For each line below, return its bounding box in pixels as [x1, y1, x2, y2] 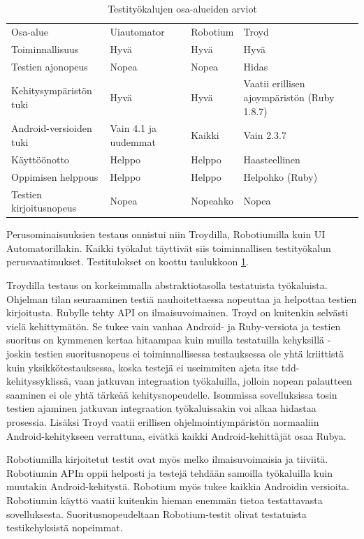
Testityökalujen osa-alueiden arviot [108, 1, 257, 15]
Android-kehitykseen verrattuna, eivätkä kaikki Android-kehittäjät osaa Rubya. [6, 428, 347, 443]
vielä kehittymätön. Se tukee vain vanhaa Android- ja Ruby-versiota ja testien [6, 318, 341, 333]
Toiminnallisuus [11, 41, 79, 56]
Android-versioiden [11, 121, 92, 135]
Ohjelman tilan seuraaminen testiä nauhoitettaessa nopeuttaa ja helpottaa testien [6, 291, 357, 306]
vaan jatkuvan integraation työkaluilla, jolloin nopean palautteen [74, 374, 352, 388]
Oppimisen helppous [11, 169, 99, 184]
